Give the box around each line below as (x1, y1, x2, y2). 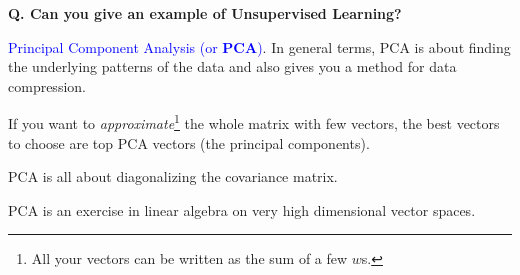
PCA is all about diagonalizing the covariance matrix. (8, 166, 338, 187)
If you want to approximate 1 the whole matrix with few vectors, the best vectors (8, 110, 500, 134)
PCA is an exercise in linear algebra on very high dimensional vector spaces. (8, 199, 476, 220)
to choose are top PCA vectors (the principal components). (8, 132, 370, 153)
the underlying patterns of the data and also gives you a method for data (8, 56, 457, 77)
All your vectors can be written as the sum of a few (31, 248, 348, 269)
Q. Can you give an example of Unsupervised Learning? (8, 3, 402, 23)
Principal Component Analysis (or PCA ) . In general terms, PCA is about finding (8, 36, 511, 57)
